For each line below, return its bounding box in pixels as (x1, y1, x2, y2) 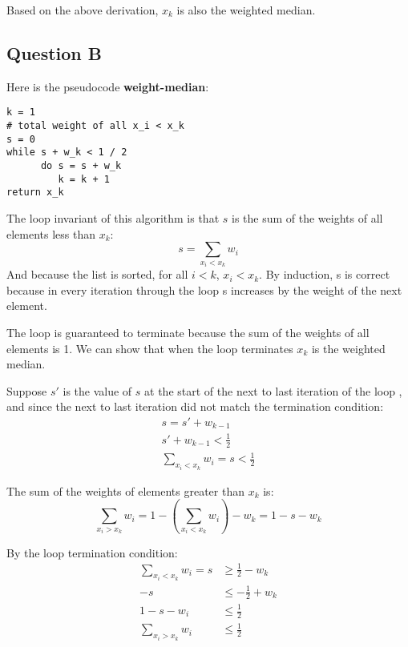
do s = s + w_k (40, 160, 122, 172)
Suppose (6, 382, 47, 399)
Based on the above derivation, (6, 2, 159, 18)
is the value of (63, 382, 132, 399)
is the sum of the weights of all (232, 209, 383, 226)
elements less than (6, 225, 96, 242)
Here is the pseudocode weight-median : (6, 78, 209, 94)
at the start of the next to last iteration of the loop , (144, 382, 402, 399)
